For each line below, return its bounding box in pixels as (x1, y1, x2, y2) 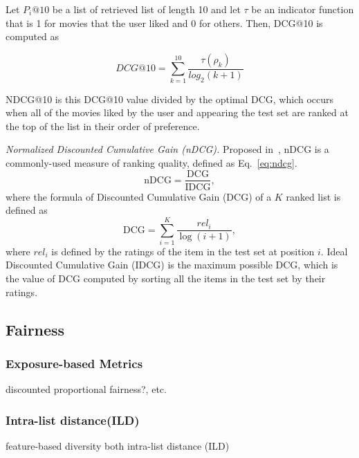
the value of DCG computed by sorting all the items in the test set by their (6, 271, 326, 286)
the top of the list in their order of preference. (6, 118, 200, 133)
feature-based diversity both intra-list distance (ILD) (6, 439, 230, 453)
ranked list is (286, 189, 341, 203)
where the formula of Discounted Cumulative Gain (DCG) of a (6, 189, 272, 203)
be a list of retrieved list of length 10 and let (52, 2, 241, 16)
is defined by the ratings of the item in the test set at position (51, 244, 315, 258)
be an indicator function (251, 2, 354, 16)
